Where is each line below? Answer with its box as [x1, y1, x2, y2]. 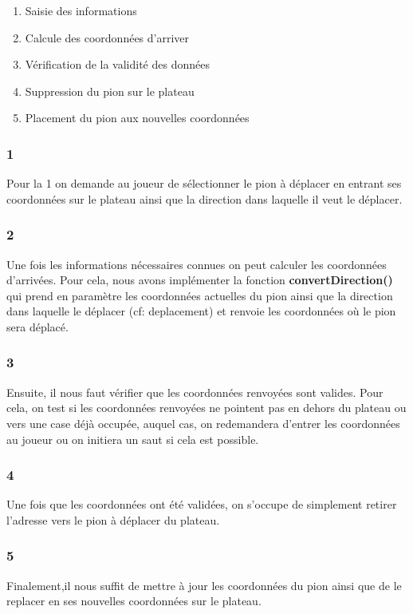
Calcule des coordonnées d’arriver [25, 29, 190, 46]
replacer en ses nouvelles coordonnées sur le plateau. [6, 592, 262, 609]
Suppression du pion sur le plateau [25, 82, 195, 99]
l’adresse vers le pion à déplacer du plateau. [6, 511, 220, 528]
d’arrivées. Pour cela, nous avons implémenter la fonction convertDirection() [6, 271, 393, 288]
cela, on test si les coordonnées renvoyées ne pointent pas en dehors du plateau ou [6, 399, 407, 416]
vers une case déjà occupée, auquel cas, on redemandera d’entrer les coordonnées [6, 414, 400, 431]
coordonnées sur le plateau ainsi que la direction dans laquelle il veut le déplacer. [6, 190, 403, 207]
